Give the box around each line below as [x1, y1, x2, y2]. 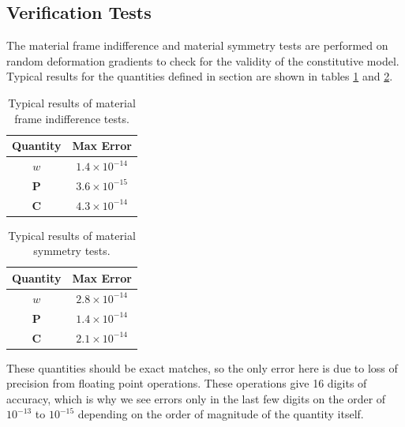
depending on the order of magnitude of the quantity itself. [77, 406, 364, 422]
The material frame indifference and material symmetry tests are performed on [6, 37, 388, 54]
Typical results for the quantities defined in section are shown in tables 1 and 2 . [6, 68, 393, 84]
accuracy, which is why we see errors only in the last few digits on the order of [6, 390, 386, 406]
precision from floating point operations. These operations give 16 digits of [6, 375, 367, 391]
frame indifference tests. [14, 110, 129, 126]
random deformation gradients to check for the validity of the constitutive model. [6, 52, 399, 69]
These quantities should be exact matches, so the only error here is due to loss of [6, 359, 398, 376]
